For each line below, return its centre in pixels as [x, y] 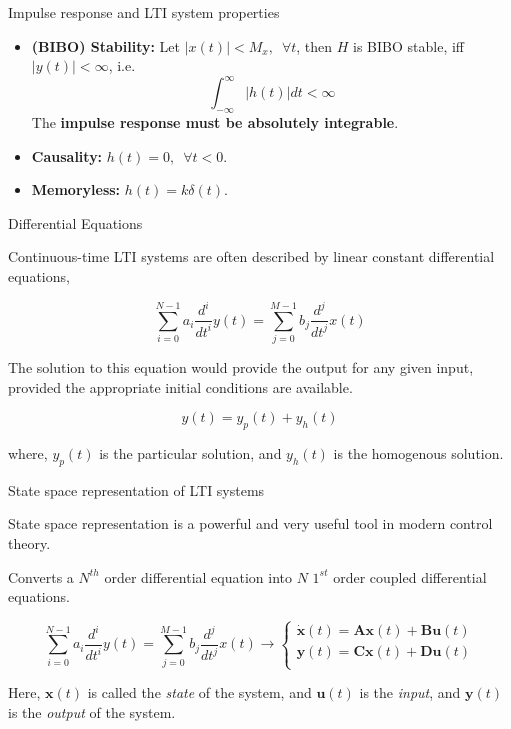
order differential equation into [198, 576]
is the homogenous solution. [418, 452]
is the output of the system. [92, 711]
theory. [29, 542]
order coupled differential [410, 576]
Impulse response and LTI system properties [144, 12]
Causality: [67, 155]
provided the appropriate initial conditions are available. [180, 386]
